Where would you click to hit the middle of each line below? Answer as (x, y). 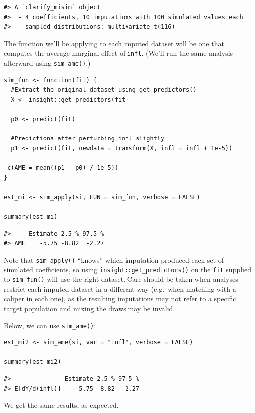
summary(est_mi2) (33, 362)
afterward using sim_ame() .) (47, 63)
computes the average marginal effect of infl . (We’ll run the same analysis (119, 53)
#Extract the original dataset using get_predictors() (104, 90)
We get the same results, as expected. (61, 405)
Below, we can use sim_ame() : (50, 325)
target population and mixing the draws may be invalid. (90, 308)
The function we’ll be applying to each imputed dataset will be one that (114, 43)
